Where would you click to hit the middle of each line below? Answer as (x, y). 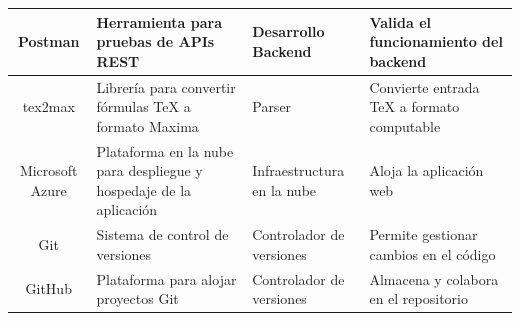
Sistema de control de (162, 234)
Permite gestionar (423, 234)
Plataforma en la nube (165, 150)
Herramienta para (159, 21)
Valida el (400, 21)
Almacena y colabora (434, 278)
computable (405, 125)
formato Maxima (147, 125)
